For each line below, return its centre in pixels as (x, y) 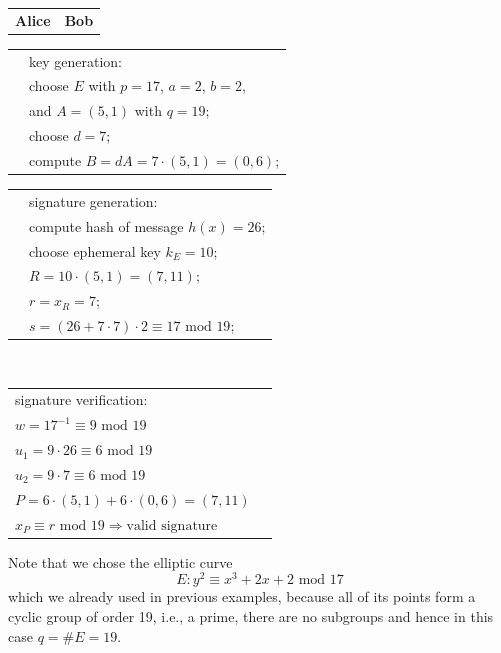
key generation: (75, 60)
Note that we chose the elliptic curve (120, 561)
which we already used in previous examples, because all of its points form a (242, 596)
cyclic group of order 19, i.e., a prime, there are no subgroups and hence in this (251, 616)
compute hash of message (106, 225)
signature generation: (93, 200)
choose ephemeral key (95, 250)
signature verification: (81, 399)
